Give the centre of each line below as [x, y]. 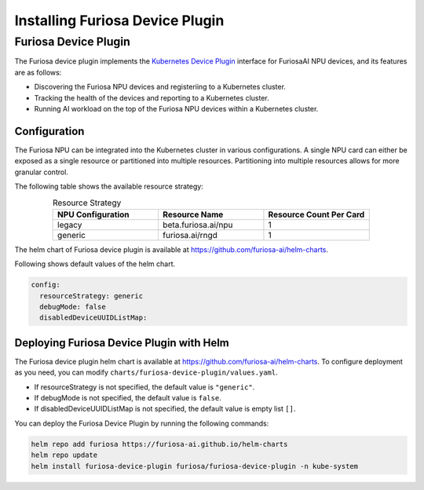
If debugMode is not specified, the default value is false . [128, 398]
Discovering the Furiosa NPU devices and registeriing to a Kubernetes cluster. [160, 87]
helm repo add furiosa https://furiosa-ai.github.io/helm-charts [159, 444]
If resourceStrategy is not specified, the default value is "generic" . [144, 387]
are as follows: [38, 72]
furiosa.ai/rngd [190, 235]
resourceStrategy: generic [91, 296]
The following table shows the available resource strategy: [109, 186]
